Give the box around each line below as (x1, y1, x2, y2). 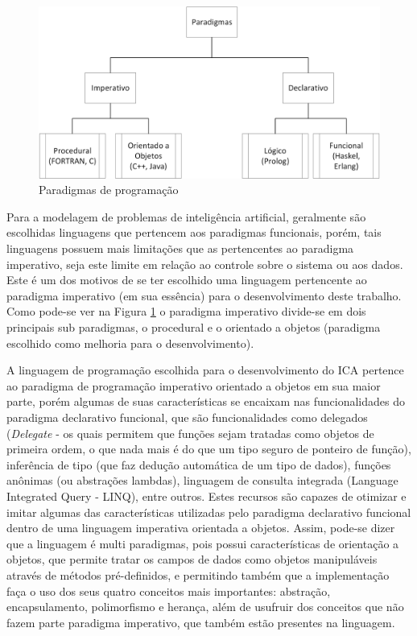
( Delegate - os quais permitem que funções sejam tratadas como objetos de (6, 424, 374, 441)
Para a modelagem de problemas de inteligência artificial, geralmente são (6, 208, 366, 225)
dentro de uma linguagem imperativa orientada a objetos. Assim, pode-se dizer (6, 519, 395, 536)
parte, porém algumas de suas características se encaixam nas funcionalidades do (6, 393, 406, 410)
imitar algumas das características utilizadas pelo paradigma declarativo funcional (6, 503, 411, 520)
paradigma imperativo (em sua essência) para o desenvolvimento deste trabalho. (6, 287, 402, 304)
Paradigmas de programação (39, 181, 179, 198)
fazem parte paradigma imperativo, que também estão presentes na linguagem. (6, 613, 395, 630)
